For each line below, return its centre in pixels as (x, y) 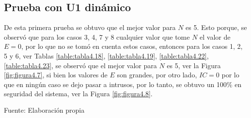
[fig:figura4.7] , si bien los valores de (56, 75)
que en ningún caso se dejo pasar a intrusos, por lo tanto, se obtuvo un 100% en (123, 84)
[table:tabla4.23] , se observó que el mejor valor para (80, 65)
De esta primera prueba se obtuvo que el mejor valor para (90, 27)
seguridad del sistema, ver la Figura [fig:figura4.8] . (78, 94)
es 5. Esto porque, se (216, 27)
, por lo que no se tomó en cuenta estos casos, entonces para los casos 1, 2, (132, 46)
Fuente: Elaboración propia (44, 110)
